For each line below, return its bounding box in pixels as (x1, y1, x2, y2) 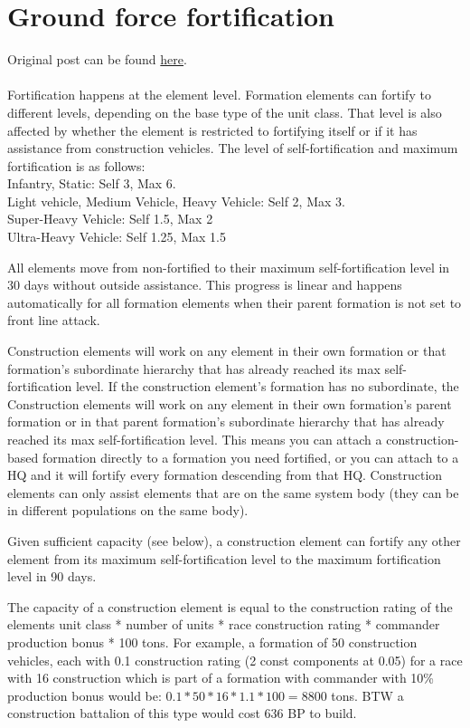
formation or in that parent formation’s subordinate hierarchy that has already (7, 412, 445, 431)
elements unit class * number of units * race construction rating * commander (7, 615, 440, 634)
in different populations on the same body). (7, 501, 249, 520)
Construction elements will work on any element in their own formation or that (7, 341, 446, 360)
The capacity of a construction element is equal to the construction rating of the (7, 597, 453, 616)
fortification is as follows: (7, 156, 146, 175)
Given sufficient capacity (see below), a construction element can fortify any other (7, 531, 461, 550)
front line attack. (7, 311, 100, 330)
